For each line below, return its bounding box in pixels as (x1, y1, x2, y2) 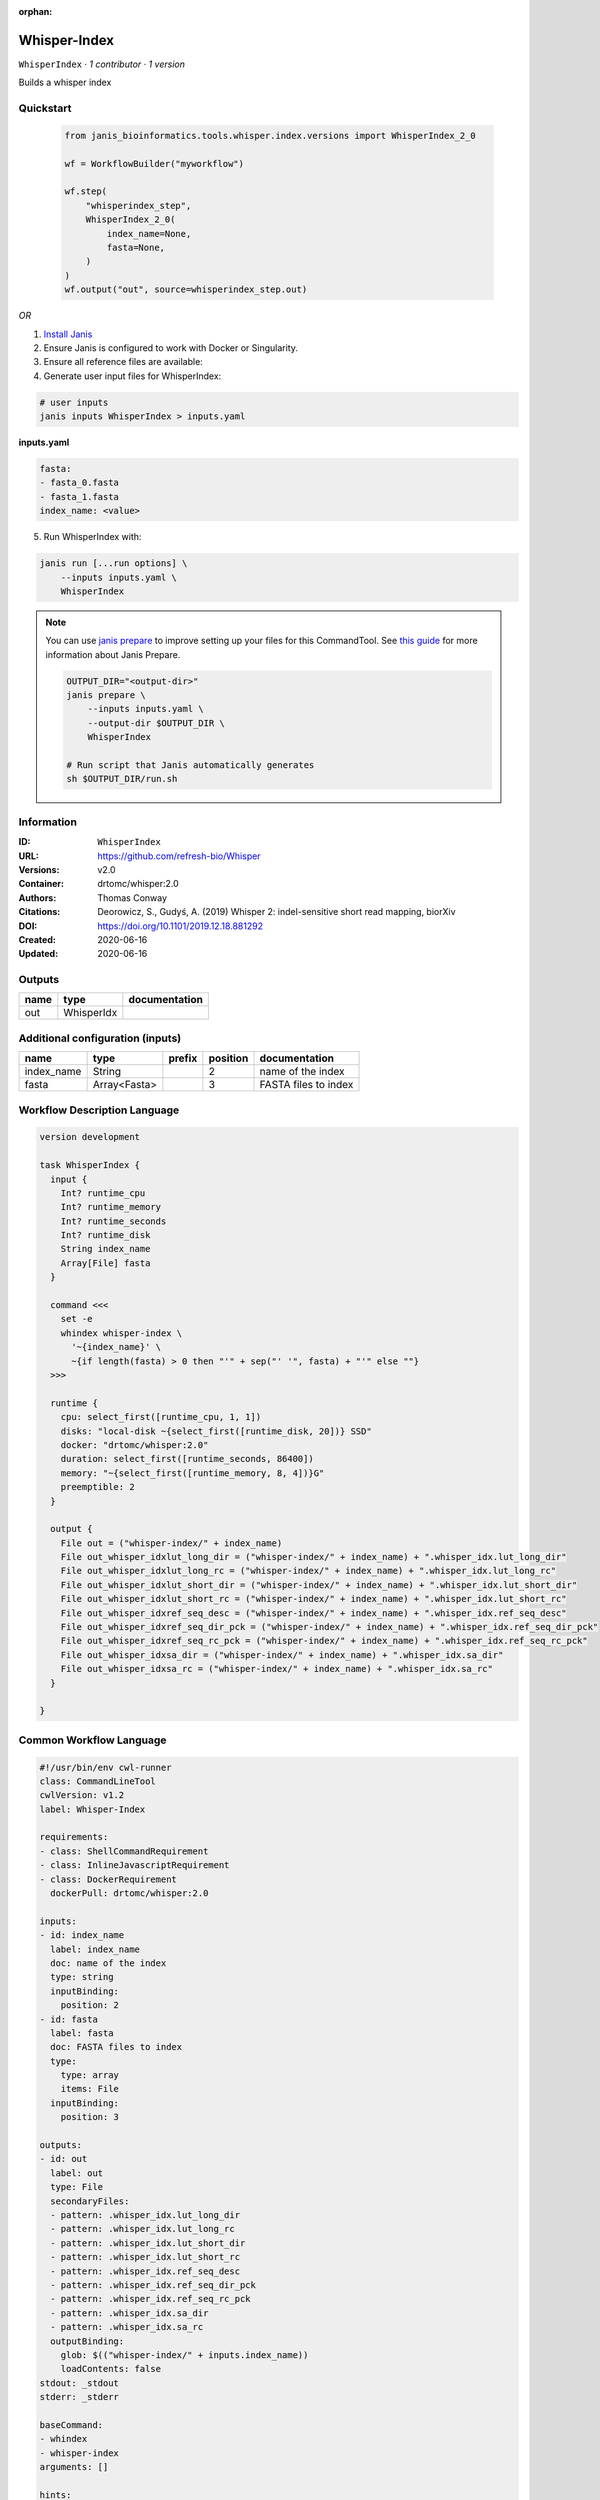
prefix (168, 1051, 198, 1065)
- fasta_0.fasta (39, 477, 120, 489)
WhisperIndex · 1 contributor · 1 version (18, 58, 185, 70)
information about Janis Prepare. (45, 648, 181, 660)
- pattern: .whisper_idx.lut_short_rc (50, 2251, 240, 2263)
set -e (60, 1313, 93, 1325)
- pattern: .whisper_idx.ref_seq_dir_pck (50, 2279, 257, 2290)
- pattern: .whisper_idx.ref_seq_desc (50, 2265, 240, 2277)
